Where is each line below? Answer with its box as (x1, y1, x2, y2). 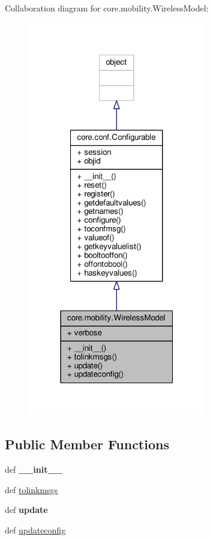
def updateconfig (5, 523, 66, 536)
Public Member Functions (5, 435, 169, 454)
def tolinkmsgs (5, 483, 58, 496)
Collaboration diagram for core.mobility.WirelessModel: (5, 2, 209, 14)
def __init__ (5, 463, 62, 476)
